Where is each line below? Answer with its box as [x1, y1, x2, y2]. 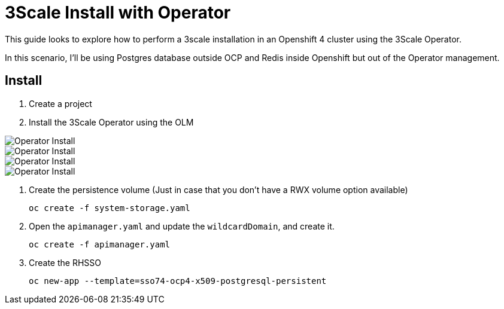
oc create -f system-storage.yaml [29, 203, 190, 213]
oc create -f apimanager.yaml [29, 239, 171, 249]
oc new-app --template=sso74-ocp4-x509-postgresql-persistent [29, 276, 327, 286]
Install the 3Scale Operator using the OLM [29, 117, 194, 127]
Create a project [29, 98, 92, 109]
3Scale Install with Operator [5, 2, 231, 23]
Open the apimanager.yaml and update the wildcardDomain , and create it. [29, 221, 335, 231]
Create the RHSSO [29, 257, 102, 268]
